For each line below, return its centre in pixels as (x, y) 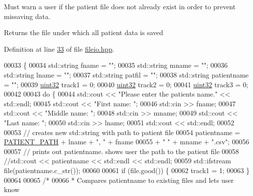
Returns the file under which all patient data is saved (84, 32)
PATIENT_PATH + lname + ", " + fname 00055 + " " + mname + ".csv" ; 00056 (126, 142)
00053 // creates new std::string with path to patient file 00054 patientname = (122, 132)
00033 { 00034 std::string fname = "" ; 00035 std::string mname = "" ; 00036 (116, 65)
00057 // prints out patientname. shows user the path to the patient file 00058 (122, 151)
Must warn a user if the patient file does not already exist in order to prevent (120, 6)
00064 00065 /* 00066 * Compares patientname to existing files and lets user (119, 180)
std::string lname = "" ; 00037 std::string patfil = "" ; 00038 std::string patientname (126, 74)
